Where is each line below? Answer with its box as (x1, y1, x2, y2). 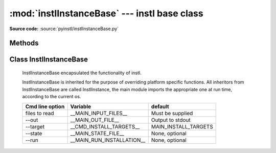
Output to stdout (151, 116, 191, 123)
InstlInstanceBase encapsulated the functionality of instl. (22, 70, 142, 76)
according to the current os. (22, 94, 81, 100)
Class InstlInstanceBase (9, 55, 88, 64)
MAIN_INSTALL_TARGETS (151, 123, 213, 130)
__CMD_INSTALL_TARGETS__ (70, 123, 140, 130)
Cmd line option (25, 103, 65, 110)
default (151, 103, 169, 110)
